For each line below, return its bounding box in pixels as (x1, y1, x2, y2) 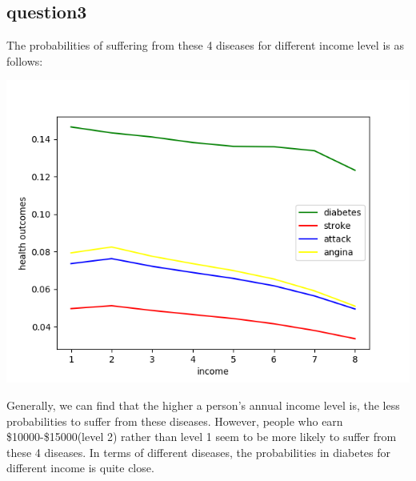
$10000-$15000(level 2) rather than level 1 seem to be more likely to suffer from (6, 428, 397, 445)
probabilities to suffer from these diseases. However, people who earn (6, 412, 343, 429)
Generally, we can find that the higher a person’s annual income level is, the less (6, 396, 400, 413)
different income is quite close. (6, 459, 154, 476)
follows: (6, 52, 43, 69)
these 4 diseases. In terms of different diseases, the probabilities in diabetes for (6, 443, 390, 460)
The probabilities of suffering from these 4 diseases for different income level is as (6, 37, 404, 54)
